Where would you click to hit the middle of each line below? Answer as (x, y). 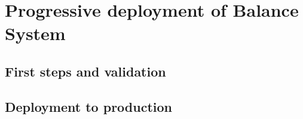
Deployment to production (88, 106)
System (35, 33)
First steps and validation (85, 71)
